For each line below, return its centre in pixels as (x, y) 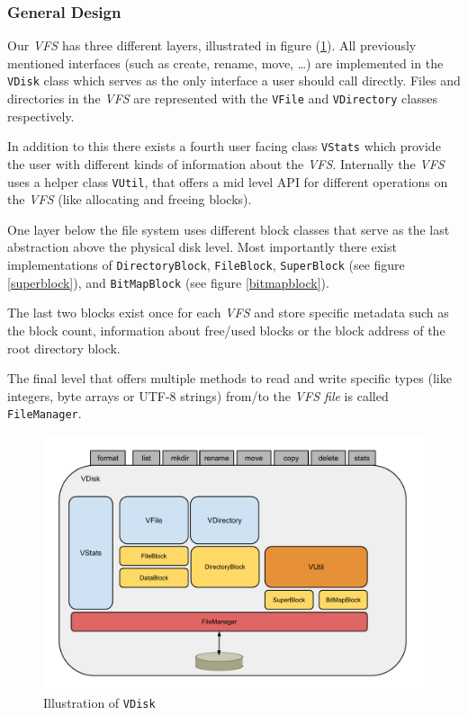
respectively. (41, 116)
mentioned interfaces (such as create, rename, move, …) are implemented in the (225, 63)
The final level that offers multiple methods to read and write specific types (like (229, 378)
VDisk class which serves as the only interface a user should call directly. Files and (234, 80)
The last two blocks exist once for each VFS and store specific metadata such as (228, 313)
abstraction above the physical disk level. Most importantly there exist (202, 247)
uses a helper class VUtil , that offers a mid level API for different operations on (228, 181)
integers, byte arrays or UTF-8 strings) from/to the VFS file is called (198, 395)
